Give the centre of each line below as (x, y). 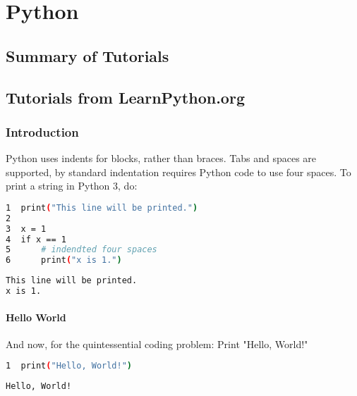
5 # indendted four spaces (81, 250)
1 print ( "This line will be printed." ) (102, 208)
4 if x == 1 (36, 239)
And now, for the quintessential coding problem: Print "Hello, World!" (157, 344)
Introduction (42, 131)
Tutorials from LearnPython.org (125, 97)
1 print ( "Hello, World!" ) (69, 366)
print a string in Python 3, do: (72, 186)
